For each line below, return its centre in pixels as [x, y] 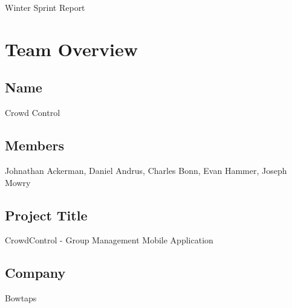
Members [35, 145]
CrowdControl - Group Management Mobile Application [109, 240]
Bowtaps [21, 298]
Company [35, 273]
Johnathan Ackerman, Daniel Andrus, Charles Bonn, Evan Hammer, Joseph [146, 170]
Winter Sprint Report [45, 7]
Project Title [46, 215]
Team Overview [71, 49]
